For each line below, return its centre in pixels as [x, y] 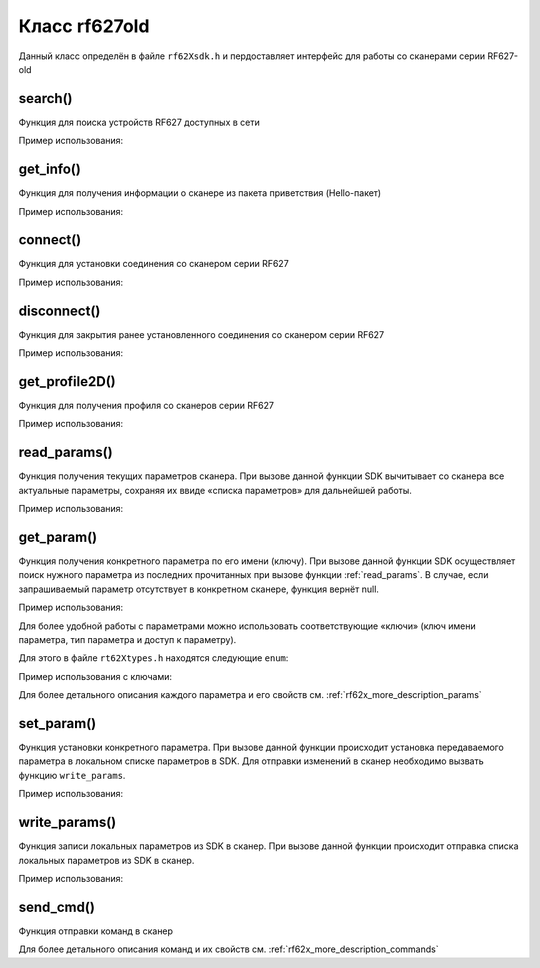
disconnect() [59, 310]
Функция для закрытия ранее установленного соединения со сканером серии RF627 [201, 334]
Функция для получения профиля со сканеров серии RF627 [146, 406]
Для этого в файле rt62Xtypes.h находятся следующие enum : [153, 658]
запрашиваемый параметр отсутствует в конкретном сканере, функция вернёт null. [199, 589]
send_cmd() [56, 906]
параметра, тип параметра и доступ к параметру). [127, 639]
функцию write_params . [72, 775]
